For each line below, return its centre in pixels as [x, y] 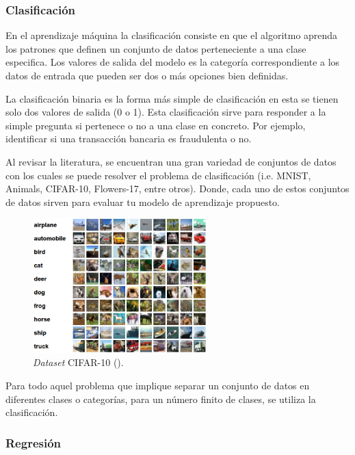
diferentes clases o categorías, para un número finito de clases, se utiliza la [161, 399]
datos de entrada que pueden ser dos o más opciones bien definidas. [147, 75]
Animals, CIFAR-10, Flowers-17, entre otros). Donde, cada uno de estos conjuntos [177, 188]
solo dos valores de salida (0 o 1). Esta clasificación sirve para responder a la [166, 112]
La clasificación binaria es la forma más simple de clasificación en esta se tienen [172, 98]
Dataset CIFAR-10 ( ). [78, 362]
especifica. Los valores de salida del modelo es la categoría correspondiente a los [173, 62]
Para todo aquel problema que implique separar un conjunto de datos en [158, 386]
